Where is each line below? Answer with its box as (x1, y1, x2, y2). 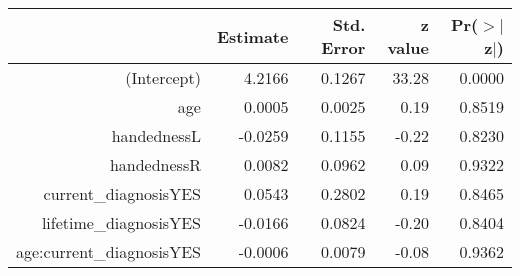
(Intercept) (125, 66, 201, 89)
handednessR (109, 153, 201, 176)
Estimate (216, 24, 289, 48)
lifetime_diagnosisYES (41, 211, 201, 234)
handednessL (111, 124, 201, 147)
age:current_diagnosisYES (16, 240, 201, 263)
